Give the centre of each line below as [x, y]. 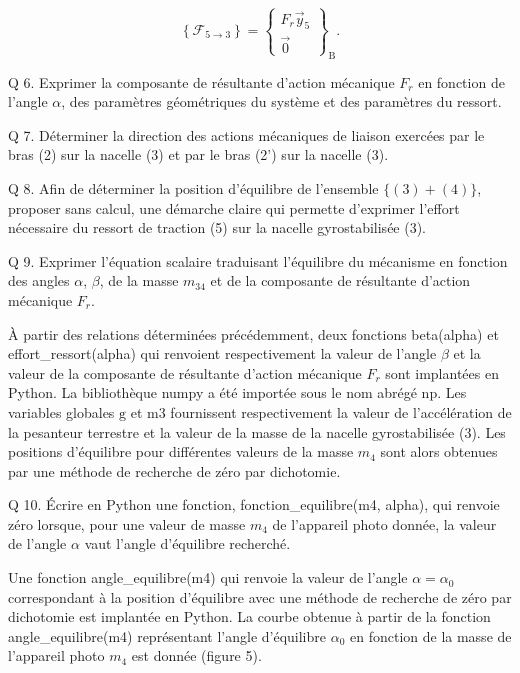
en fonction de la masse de [430, 635]
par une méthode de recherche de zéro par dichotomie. [174, 470]
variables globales [61, 411]
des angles [39, 280]
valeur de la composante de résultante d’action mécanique [185, 372]
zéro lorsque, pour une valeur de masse [127, 523]
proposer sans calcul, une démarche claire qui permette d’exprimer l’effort [234, 207]
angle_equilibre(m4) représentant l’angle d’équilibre [167, 635]
